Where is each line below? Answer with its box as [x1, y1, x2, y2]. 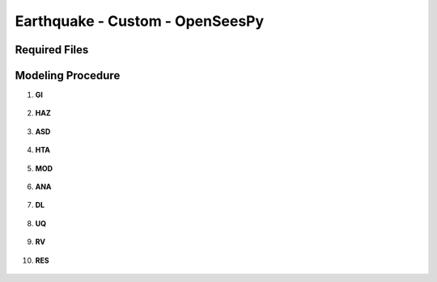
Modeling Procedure [15, 69, 121, 82]
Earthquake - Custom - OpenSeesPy [15, 12, 265, 30]
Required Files [15, 43, 89, 57]
